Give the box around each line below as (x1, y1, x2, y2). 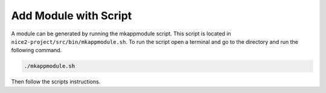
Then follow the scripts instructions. (11, 78, 101, 85)
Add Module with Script (11, 9, 132, 22)
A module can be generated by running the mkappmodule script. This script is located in (11, 30, 232, 37)
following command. (11, 47, 62, 54)
